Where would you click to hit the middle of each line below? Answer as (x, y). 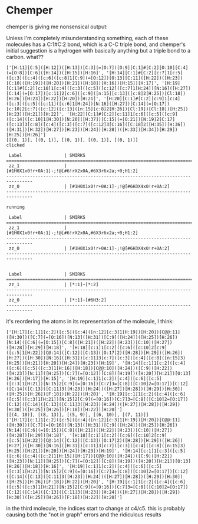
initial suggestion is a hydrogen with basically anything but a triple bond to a (98, 50)
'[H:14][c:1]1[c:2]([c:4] (154, 363)
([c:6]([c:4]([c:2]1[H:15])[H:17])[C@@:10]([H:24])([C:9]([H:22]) (89, 456)
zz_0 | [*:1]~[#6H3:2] (58, 300)
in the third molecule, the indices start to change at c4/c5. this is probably (96, 508)
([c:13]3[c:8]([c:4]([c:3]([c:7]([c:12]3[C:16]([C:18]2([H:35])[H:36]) (96, 125)
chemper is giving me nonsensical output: (57, 27)
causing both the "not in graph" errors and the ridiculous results (84, 515)
